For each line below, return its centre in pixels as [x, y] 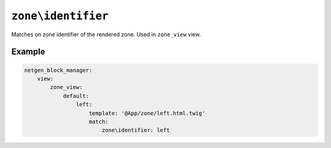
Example [28, 52]
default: [76, 96]
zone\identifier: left [135, 130]
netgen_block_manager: [58, 70]
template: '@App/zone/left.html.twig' [147, 113]
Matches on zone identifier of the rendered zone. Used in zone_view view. [106, 34]
